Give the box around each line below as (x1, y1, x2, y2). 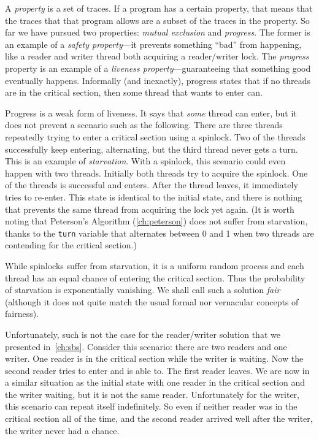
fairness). (5, 307, 39, 320)
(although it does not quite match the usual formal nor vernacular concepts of (5, 295, 299, 308)
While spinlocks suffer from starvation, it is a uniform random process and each (5, 259, 304, 272)
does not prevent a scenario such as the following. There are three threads (5, 118, 283, 131)
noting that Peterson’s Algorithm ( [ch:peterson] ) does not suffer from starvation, (5, 215, 308, 227)
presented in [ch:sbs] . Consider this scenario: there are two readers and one (5, 340, 287, 353)
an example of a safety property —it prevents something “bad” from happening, (5, 37, 302, 50)
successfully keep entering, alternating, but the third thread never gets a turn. (5, 142, 298, 155)
